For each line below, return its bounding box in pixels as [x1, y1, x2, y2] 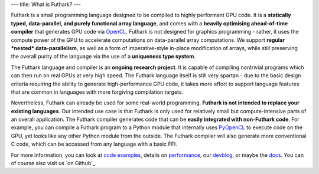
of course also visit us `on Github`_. [11, 160, 97, 167]
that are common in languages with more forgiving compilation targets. [11, 88, 183, 96]
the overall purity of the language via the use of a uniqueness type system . [11, 53, 196, 60]
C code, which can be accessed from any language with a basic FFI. [11, 140, 177, 147]
